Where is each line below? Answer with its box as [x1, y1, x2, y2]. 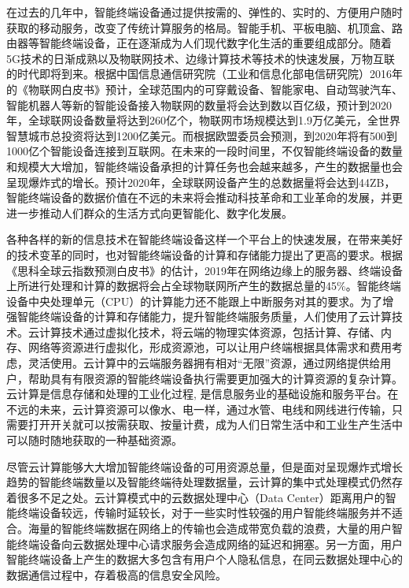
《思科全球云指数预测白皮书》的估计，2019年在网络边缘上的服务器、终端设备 [6, 262, 403, 278]
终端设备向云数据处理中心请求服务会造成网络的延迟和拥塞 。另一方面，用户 [17, 535, 403, 552]
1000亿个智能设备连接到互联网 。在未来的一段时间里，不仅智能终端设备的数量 [6, 143, 403, 159]
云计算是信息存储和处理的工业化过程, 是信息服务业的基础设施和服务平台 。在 [6, 385, 399, 402]
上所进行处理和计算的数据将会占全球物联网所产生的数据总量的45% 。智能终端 [6, 277, 401, 294]
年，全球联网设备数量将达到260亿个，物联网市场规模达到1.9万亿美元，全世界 [6, 112, 400, 128]
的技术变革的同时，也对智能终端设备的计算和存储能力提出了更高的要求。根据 [6, 246, 403, 262]
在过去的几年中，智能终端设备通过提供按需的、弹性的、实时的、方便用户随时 [6, 4, 403, 20]
